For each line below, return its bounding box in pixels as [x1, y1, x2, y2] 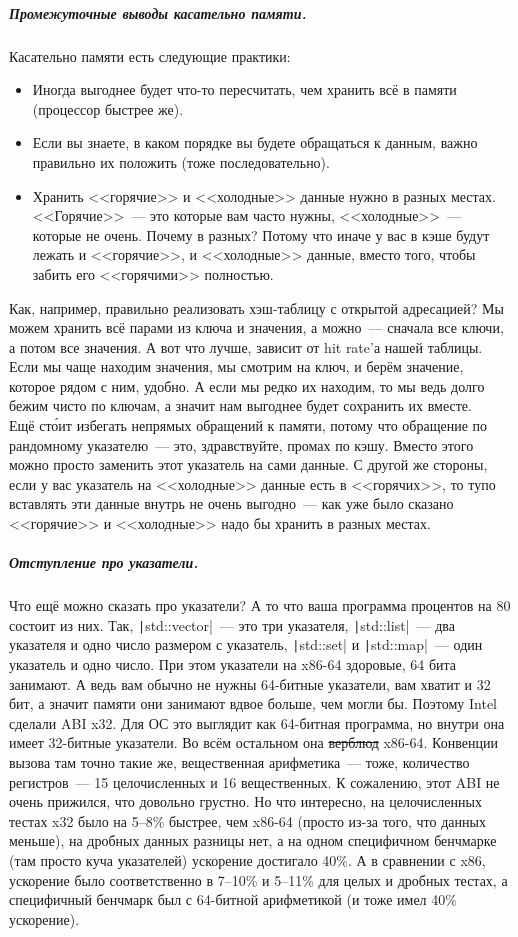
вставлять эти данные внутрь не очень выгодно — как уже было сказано [9, 493, 454, 514]
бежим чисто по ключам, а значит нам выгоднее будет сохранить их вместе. [9, 395, 472, 416]
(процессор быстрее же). [32, 98, 184, 119]
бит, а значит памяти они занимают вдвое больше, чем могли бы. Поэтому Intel [9, 693, 498, 714]
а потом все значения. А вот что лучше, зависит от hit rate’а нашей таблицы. [9, 336, 483, 357]
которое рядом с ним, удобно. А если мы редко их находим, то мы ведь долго [9, 375, 485, 396]
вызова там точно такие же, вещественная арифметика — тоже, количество [9, 752, 470, 773]
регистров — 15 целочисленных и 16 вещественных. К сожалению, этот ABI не [9, 771, 500, 792]
